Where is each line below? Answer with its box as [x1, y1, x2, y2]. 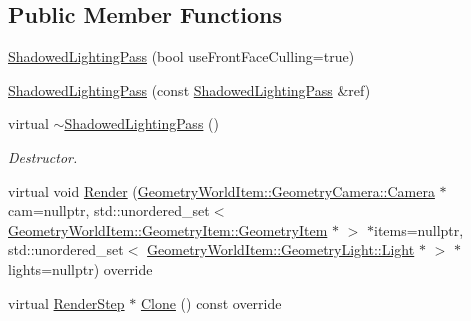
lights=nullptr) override [8, 258, 153, 279]
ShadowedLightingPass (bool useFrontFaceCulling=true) [8, 46, 355, 67]
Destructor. [8, 146, 78, 167]
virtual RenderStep [8, 292, 125, 313]
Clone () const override [140, 292, 282, 313]
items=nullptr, [374, 219, 464, 240]
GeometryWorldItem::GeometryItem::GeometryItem [8, 219, 328, 240]
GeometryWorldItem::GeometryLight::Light [147, 239, 415, 260]
